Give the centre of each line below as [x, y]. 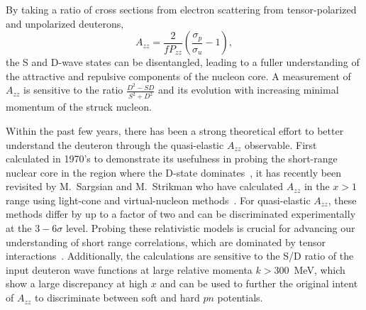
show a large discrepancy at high [77, 283]
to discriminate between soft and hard [117, 298]
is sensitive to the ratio [73, 90]
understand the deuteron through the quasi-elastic [115, 144]
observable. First [281, 144]
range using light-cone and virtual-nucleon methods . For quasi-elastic [158, 200]
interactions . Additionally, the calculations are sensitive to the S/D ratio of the [180, 256]
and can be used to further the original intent [259, 283]
